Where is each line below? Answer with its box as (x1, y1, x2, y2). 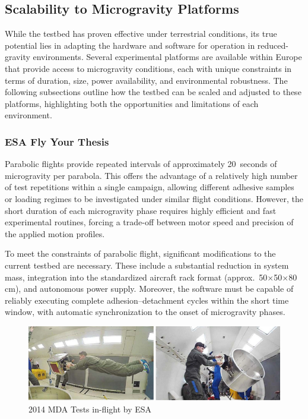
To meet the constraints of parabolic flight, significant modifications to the (5, 247, 276, 260)
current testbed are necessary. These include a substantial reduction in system (5, 259, 289, 271)
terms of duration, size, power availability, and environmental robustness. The (5, 74, 288, 86)
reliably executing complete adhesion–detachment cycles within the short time (5, 294, 289, 306)
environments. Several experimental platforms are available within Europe (33, 51, 302, 63)
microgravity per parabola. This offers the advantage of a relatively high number (5, 169, 298, 181)
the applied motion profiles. (5, 227, 105, 240)
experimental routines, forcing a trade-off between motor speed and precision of (5, 216, 294, 228)
